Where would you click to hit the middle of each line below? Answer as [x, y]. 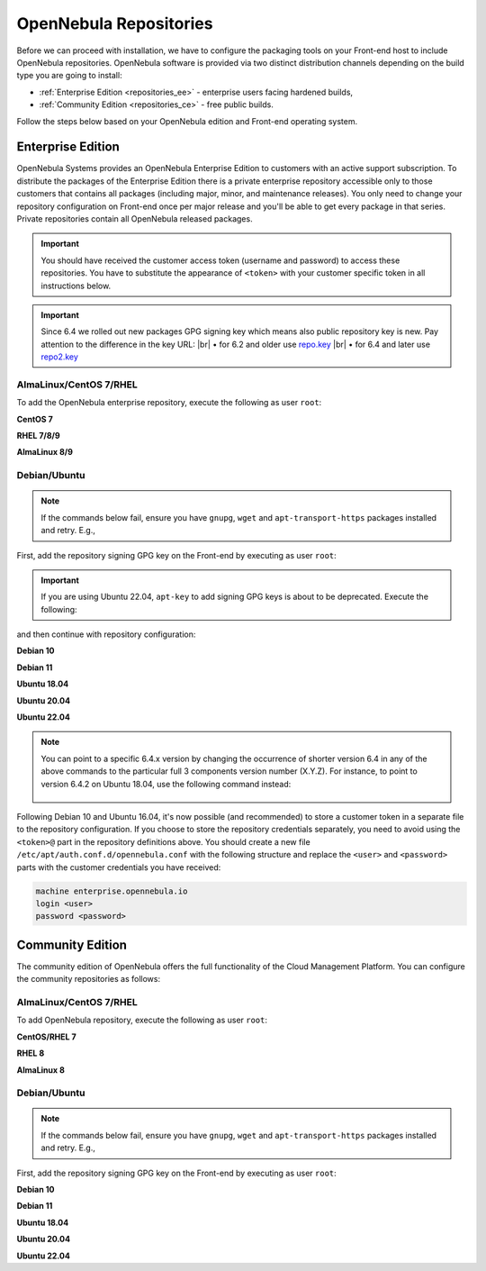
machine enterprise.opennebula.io [112, 891]
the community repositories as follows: [89, 979]
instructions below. [76, 286]
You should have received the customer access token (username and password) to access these [220, 260]
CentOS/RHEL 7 [46, 1037]
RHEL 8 [31, 1053]
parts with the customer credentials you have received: [119, 867]
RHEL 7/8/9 [38, 436]
